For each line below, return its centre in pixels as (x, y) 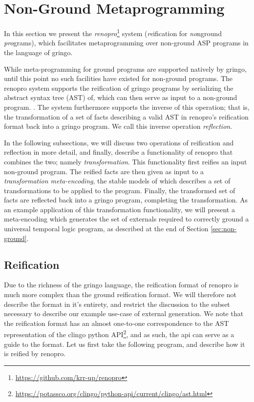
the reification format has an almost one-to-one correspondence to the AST (116, 323)
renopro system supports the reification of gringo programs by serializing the (119, 88)
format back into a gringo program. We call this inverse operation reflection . (118, 126)
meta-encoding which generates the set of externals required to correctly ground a (127, 219)
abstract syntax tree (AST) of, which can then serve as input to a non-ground (121, 97)
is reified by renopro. (35, 353)
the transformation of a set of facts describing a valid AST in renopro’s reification (126, 116)
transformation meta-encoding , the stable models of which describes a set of (117, 181)
